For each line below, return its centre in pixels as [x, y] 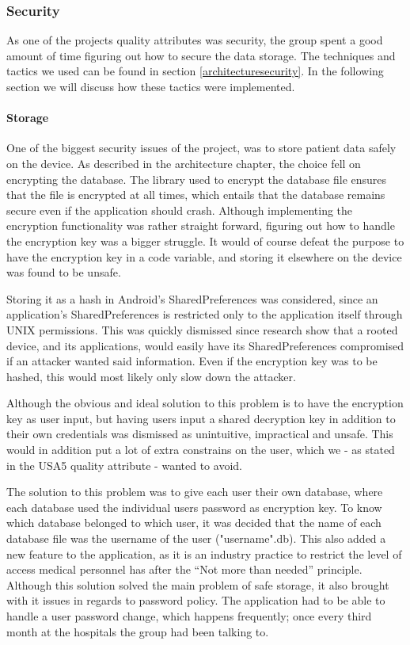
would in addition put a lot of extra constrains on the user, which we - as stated [201, 450]
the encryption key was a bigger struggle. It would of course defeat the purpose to [205, 240]
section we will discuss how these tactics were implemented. [151, 86]
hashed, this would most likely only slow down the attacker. [151, 376]
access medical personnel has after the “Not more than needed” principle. [184, 569]
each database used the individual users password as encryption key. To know [194, 507]
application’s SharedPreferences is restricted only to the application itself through [205, 314]
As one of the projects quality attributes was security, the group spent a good [195, 40]
